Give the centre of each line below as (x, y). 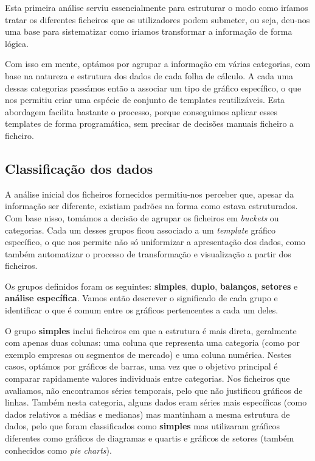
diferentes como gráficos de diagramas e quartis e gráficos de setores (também (150, 438)
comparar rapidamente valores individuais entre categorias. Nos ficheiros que (147, 378)
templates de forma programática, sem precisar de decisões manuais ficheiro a (150, 123)
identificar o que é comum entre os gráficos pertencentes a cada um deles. (142, 310)
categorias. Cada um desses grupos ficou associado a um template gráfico (140, 230)
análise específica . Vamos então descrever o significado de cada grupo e (141, 298)
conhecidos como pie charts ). (58, 450)
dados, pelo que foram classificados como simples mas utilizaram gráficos (143, 426)
